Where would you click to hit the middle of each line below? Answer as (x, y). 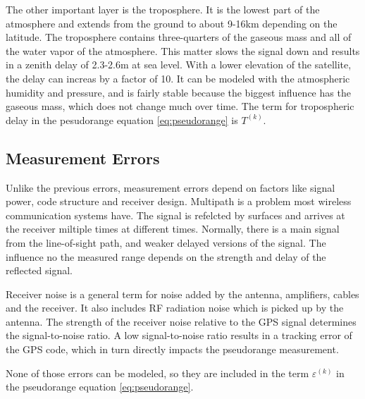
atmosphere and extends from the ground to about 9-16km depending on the (172, 23)
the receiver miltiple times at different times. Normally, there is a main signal (173, 229)
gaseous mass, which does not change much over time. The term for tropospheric (180, 106)
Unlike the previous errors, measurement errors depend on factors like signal (171, 187)
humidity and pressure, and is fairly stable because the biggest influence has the (178, 92)
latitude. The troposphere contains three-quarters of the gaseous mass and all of (179, 37)
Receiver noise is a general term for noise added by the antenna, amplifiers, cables (182, 294)
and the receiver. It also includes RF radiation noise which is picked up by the (175, 308)
